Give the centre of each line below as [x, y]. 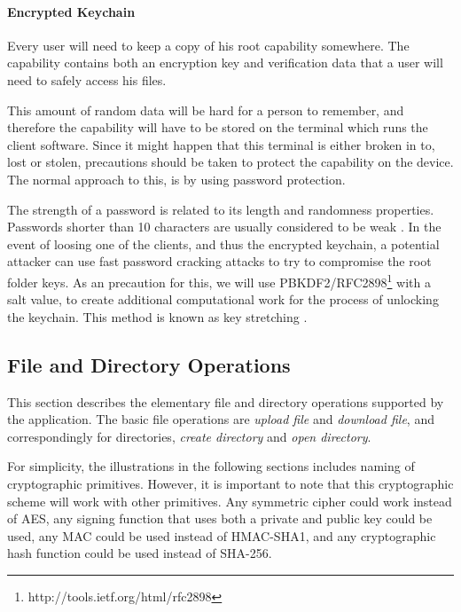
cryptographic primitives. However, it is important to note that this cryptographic [230, 483]
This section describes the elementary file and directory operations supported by [226, 401]
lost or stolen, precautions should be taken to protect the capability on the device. [230, 162]
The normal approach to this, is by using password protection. [176, 179]
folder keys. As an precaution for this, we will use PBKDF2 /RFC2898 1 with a [219, 280]
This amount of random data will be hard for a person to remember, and [206, 110]
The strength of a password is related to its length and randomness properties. [221, 209]
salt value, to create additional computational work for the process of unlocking [223, 299]
